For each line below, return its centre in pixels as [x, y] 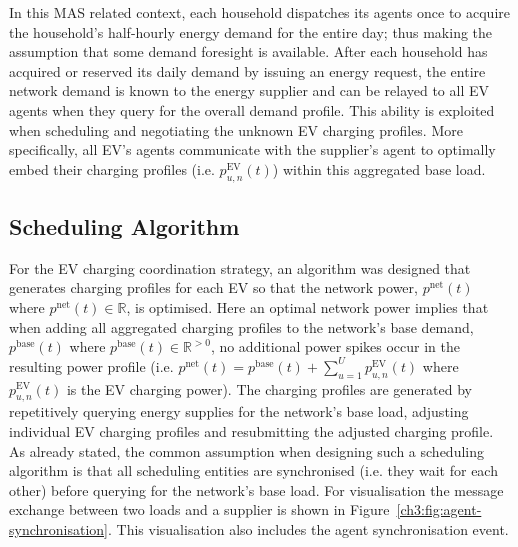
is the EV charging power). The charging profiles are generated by [269, 388]
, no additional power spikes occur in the [335, 346]
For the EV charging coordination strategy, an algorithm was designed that [240, 267]
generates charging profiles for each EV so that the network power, [213, 287]
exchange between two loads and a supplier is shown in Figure [199, 509]
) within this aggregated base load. [379, 168]
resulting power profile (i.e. [91, 365]
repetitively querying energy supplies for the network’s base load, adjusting [239, 411]
